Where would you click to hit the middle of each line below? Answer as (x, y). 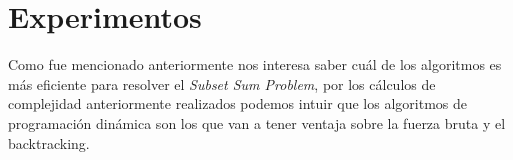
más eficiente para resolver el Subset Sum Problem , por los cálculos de (222, 83)
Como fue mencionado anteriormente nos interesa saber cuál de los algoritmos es (255, 64)
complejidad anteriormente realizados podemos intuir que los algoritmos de (238, 103)
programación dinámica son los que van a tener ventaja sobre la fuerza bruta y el (257, 122)
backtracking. (49, 142)
